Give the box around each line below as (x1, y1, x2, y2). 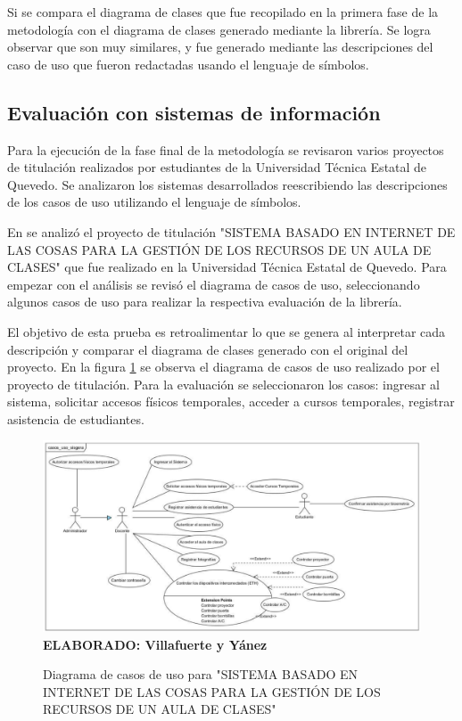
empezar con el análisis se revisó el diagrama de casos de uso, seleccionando (7, 274, 420, 293)
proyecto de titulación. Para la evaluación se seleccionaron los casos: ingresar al (7, 374, 440, 393)
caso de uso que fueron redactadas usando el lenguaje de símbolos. (7, 54, 369, 73)
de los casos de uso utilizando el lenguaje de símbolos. (7, 193, 301, 211)
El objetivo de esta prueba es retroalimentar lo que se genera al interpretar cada (7, 322, 446, 340)
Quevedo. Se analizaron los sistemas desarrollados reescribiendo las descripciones (7, 175, 448, 193)
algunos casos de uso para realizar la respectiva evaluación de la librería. (7, 292, 402, 311)
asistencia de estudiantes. (7, 409, 144, 428)
